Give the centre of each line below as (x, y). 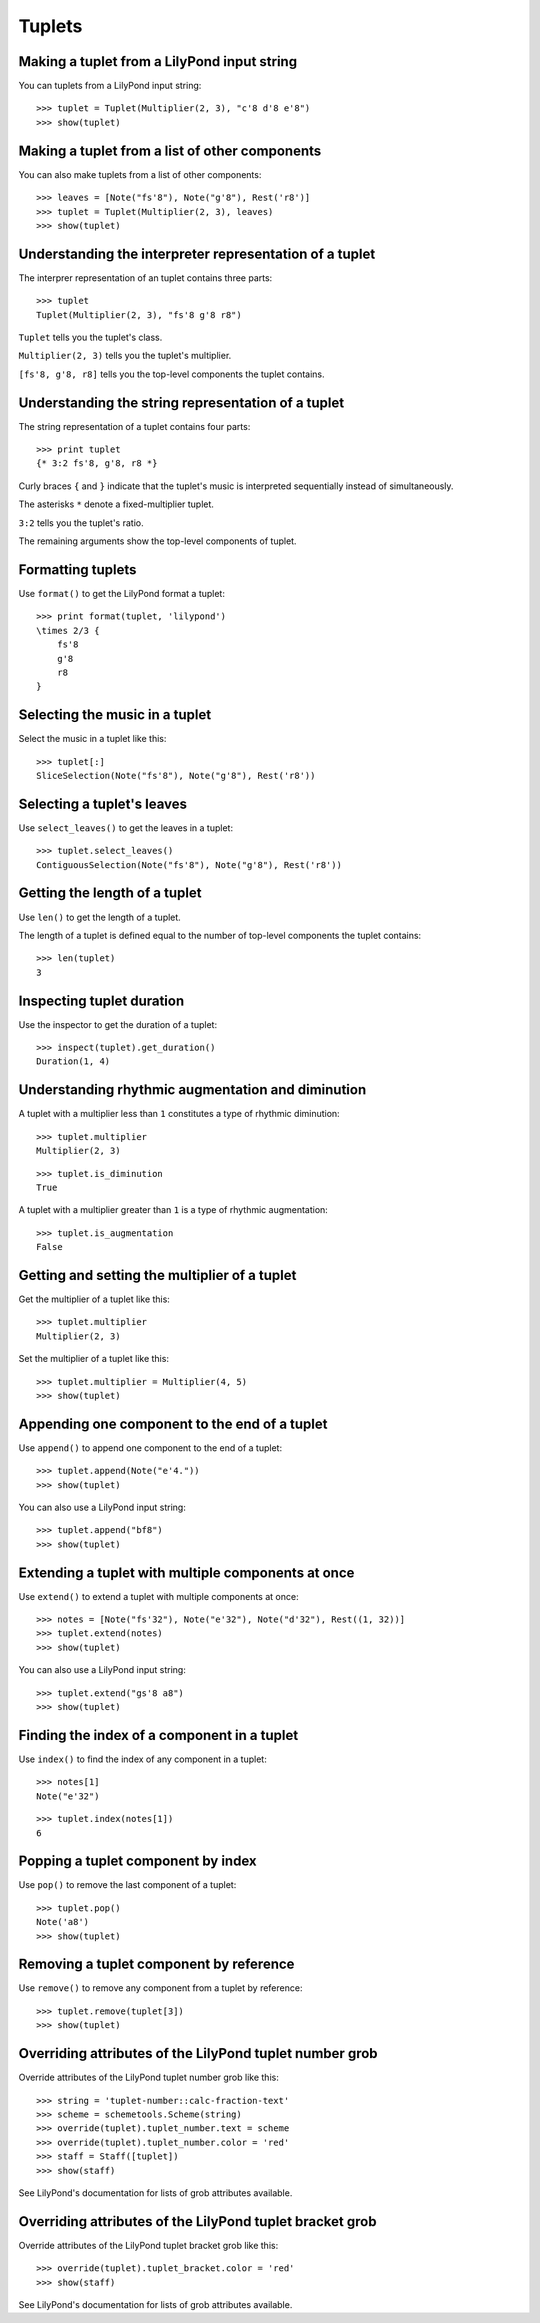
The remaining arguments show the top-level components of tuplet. (157, 541)
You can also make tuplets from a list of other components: (140, 174)
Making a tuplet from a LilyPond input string (158, 61)
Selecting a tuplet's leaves (102, 803)
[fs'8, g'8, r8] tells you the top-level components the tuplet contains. (171, 374)
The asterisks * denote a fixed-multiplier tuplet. (116, 504)
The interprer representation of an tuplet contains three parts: (145, 277)
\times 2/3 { (68, 630)
